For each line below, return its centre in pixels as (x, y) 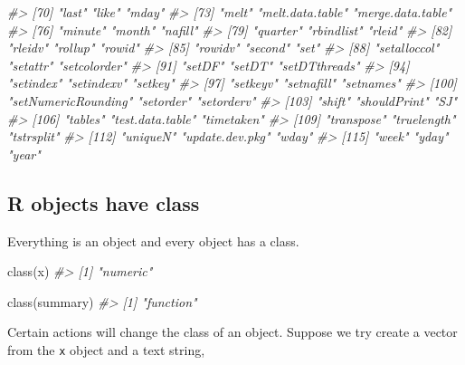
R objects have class (104, 202)
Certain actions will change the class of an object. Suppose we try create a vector (232, 332)
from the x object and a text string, (106, 349)
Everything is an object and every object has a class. (153, 240)
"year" (24, 154)
